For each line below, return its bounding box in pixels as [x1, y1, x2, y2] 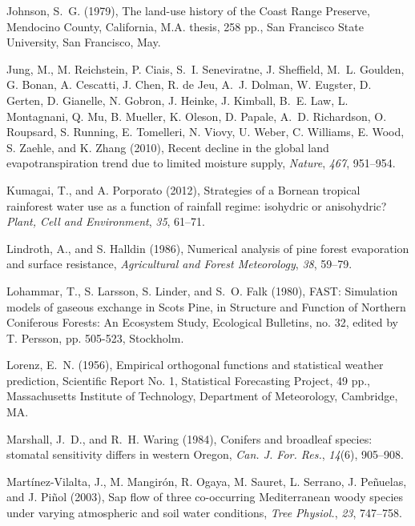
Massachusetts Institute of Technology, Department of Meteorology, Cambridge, [6, 387, 398, 404]
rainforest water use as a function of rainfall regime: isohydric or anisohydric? [6, 197, 387, 214]
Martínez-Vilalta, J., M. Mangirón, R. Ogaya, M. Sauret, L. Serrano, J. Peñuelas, [6, 472, 407, 489]
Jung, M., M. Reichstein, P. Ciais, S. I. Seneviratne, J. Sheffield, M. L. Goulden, [6, 60, 405, 77]
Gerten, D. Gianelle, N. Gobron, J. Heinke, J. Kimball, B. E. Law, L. [6, 91, 349, 108]
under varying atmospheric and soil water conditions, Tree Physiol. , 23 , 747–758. [6, 504, 402, 521]
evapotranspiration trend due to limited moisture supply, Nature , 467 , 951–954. [6, 155, 396, 171]
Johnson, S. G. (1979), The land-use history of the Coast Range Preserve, [6, 2, 370, 18]
